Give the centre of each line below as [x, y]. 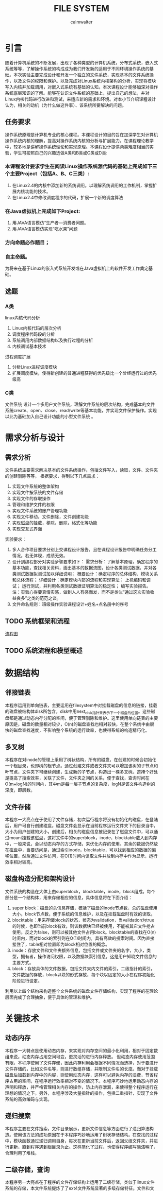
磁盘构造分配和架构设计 [40, 879]
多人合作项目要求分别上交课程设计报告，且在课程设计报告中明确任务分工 [84, 550]
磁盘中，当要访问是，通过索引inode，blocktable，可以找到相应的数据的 [80, 850]
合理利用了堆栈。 [22, 1153]
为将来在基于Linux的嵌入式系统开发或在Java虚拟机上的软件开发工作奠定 [77, 268]
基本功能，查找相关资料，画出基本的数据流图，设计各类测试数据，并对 [82, 568]
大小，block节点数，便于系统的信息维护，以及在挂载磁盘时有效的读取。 [83, 914]
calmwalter [81, 22]
